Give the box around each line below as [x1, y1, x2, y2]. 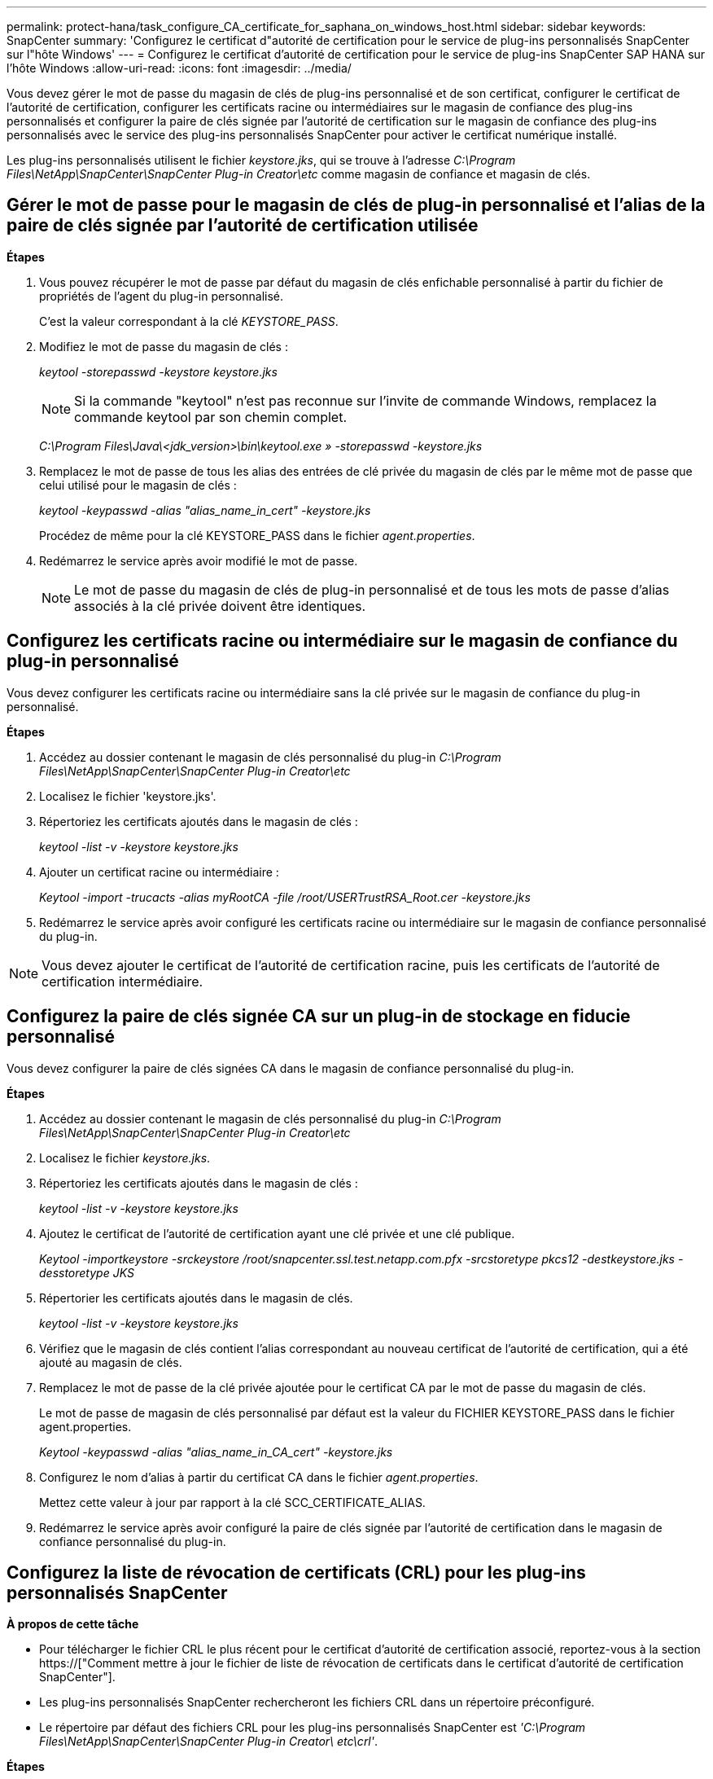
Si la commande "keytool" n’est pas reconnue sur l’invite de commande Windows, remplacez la [74, 392, 657, 409]
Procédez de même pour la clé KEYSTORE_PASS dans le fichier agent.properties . [39, 528, 475, 542]
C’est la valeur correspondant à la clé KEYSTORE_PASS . [39, 314, 339, 328]
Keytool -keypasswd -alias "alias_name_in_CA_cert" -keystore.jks [39, 1444, 393, 1459]
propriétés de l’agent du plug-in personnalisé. [39, 288, 284, 303]
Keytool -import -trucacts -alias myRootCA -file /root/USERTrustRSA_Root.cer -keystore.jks [39, 889, 531, 904]
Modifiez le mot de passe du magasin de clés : [39, 339, 288, 354]
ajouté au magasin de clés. [39, 1355, 182, 1369]
